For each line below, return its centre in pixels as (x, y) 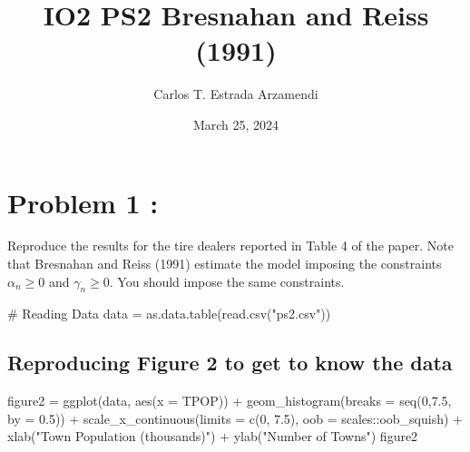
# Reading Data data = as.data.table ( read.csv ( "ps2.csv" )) (169, 314)
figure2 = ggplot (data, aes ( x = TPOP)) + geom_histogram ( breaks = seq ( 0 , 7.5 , (230, 401)
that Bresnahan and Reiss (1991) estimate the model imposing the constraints (225, 264)
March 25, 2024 (236, 124)
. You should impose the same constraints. (227, 281)
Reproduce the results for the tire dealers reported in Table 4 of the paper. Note (230, 246)
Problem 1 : (83, 202)
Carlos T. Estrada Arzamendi (236, 94)
